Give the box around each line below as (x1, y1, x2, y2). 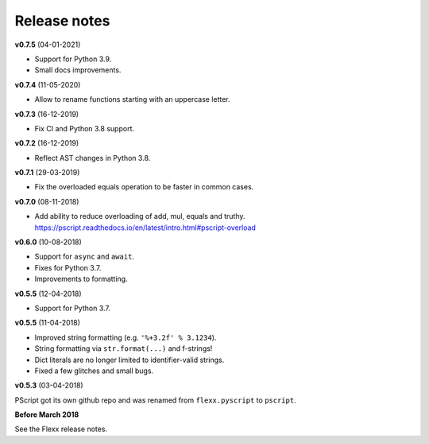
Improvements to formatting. (34, 275, 128, 284)
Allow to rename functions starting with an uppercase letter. (34, 95, 230, 104)
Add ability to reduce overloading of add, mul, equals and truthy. (34, 212, 245, 221)
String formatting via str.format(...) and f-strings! (34, 344, 213, 353)
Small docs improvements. (34, 65, 122, 75)
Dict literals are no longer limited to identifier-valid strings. (34, 355, 225, 364)
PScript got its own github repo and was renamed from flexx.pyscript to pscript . (14, 395, 297, 405)
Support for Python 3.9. (34, 54, 112, 64)
